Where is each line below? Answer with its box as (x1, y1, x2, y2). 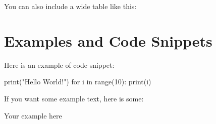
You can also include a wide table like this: (4, 1, 137, 11)
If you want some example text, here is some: (4, 93, 144, 103)
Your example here (4, 110, 62, 120)
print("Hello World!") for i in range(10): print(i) (4, 76, 151, 87)
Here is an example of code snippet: (4, 59, 115, 70)
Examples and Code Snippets (4, 30, 212, 51)
